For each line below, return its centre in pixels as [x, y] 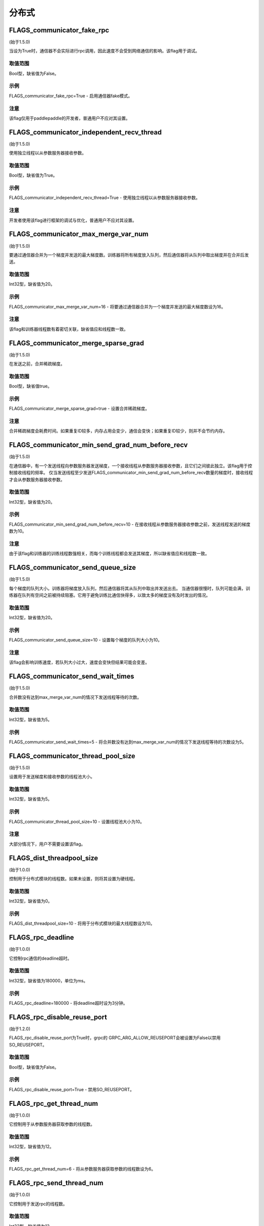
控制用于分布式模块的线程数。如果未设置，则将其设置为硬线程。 [73, 879]
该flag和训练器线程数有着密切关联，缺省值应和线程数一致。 [69, 329]
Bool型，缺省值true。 [31, 386]
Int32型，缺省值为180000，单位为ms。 [48, 980]
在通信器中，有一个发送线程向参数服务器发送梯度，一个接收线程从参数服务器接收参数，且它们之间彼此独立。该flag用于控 [131, 465]
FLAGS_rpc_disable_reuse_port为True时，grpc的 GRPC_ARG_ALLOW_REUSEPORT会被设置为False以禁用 [115, 1038]
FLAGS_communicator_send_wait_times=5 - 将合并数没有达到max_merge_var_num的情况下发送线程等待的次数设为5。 [128, 742]
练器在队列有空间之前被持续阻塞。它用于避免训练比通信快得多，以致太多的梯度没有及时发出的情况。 [110, 595]
